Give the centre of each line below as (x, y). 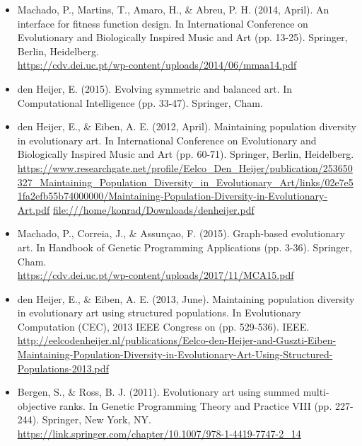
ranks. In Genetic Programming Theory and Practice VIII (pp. (195, 405)
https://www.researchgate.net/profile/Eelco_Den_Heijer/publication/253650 (185, 167)
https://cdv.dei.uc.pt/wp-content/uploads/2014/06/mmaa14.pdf (157, 65)
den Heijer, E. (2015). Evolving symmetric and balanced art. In (155, 88)
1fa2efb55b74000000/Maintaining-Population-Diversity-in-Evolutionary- (173, 196)
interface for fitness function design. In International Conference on (163, 23)
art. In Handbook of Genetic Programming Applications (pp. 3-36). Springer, (185, 247)
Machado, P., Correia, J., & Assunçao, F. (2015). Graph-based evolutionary (181, 233)
